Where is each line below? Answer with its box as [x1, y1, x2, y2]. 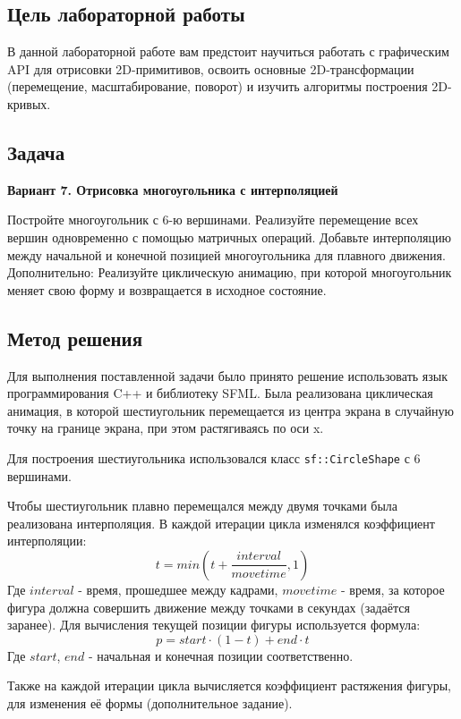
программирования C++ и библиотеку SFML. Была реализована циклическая [7, 384, 433, 402]
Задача [7, 138, 65, 165]
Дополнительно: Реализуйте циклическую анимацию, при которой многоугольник [7, 263, 452, 282]
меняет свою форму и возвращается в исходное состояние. [7, 280, 327, 299]
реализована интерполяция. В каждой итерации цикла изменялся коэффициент [7, 513, 435, 532]
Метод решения [7, 324, 143, 351]
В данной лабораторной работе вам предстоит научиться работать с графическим [7, 42, 449, 61]
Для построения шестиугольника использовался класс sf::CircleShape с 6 [7, 448, 421, 467]
